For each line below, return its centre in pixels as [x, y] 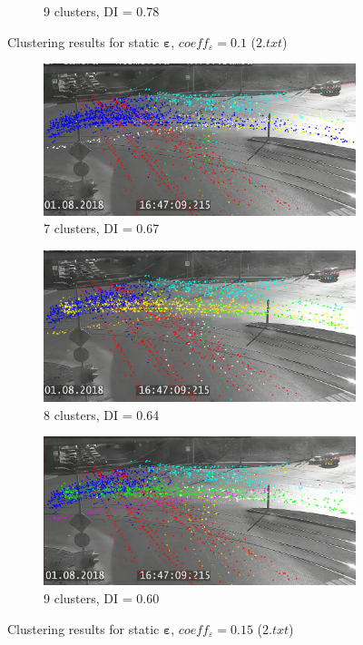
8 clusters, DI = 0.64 [102, 414]
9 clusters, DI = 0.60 [102, 598]
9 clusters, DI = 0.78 [102, 11]
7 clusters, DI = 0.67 [102, 228]
